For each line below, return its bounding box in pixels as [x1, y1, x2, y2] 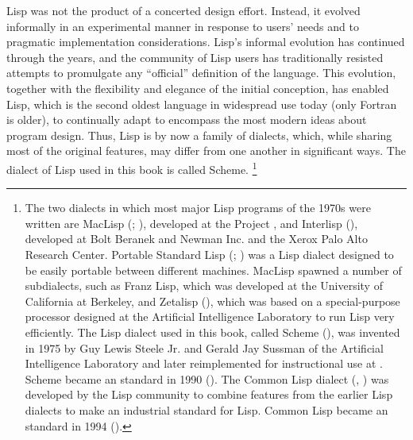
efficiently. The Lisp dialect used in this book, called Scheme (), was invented [25, 323, 400, 340]
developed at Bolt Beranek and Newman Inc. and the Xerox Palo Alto [25, 230, 368, 247]
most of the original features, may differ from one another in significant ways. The [6, 142, 406, 159]
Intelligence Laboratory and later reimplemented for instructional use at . [25, 355, 383, 372]
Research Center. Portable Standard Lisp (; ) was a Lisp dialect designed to [25, 245, 394, 262]
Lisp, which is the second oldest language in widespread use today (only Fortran [6, 95, 397, 112]
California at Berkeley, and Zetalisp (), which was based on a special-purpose [25, 292, 400, 309]
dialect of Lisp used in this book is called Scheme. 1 [6, 158, 257, 177]
